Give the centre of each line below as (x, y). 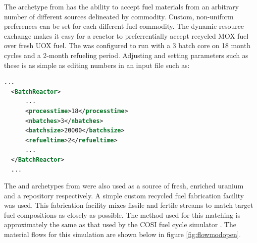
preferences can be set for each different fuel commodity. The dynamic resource (124, 26)
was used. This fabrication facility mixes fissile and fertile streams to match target (129, 205)
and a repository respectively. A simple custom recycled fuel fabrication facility (124, 195)
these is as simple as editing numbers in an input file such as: (97, 65)
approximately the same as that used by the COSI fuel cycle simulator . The (120, 224)
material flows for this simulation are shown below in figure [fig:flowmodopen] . (123, 234)
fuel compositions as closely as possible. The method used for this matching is (122, 214)
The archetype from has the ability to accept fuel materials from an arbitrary (122, 6)
